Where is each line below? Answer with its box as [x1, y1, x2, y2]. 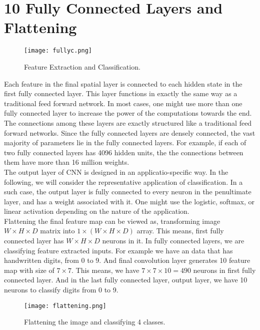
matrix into [40, 225, 75, 236]
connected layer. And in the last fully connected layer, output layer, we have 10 [4, 274, 247, 285]
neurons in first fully [193, 264, 256, 275]
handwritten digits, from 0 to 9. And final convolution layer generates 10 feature [4, 255, 250, 265]
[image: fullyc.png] [24, 47, 92, 55]
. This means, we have [71, 264, 139, 275]
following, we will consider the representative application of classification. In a [4, 176, 243, 187]
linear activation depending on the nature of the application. [4, 206, 189, 216]
